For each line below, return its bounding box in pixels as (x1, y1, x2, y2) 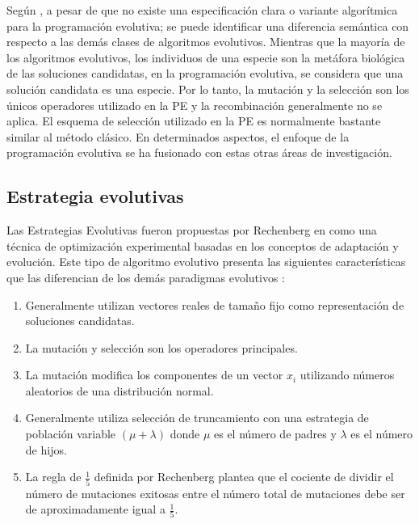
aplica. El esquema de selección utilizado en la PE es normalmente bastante (6, 112, 381, 129)
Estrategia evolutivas (6, 184, 184, 209)
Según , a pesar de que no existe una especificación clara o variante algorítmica (6, 2, 398, 18)
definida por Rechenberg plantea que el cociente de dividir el (94, 468, 394, 485)
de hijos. (25, 441, 67, 458)
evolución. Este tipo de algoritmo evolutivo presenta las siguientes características (6, 253, 406, 270)
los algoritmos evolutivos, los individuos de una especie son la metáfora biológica (6, 49, 405, 65)
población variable (25, 425, 116, 442)
